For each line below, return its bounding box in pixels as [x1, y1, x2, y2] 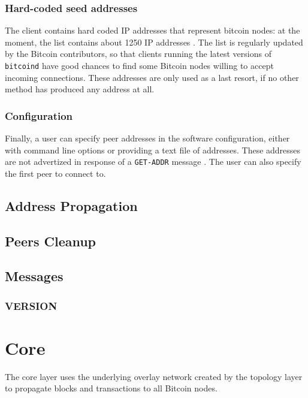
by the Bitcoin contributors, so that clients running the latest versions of [5, 47, 271, 60]
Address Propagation [5, 196, 138, 215]
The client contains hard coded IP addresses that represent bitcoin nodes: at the [5, 24, 300, 37]
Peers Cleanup [5, 231, 96, 250]
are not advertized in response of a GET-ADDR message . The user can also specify [5, 155, 301, 168]
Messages [5, 267, 64, 285]
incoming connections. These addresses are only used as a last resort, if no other [5, 71, 299, 83]
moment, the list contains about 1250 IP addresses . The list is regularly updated [5, 35, 303, 48]
